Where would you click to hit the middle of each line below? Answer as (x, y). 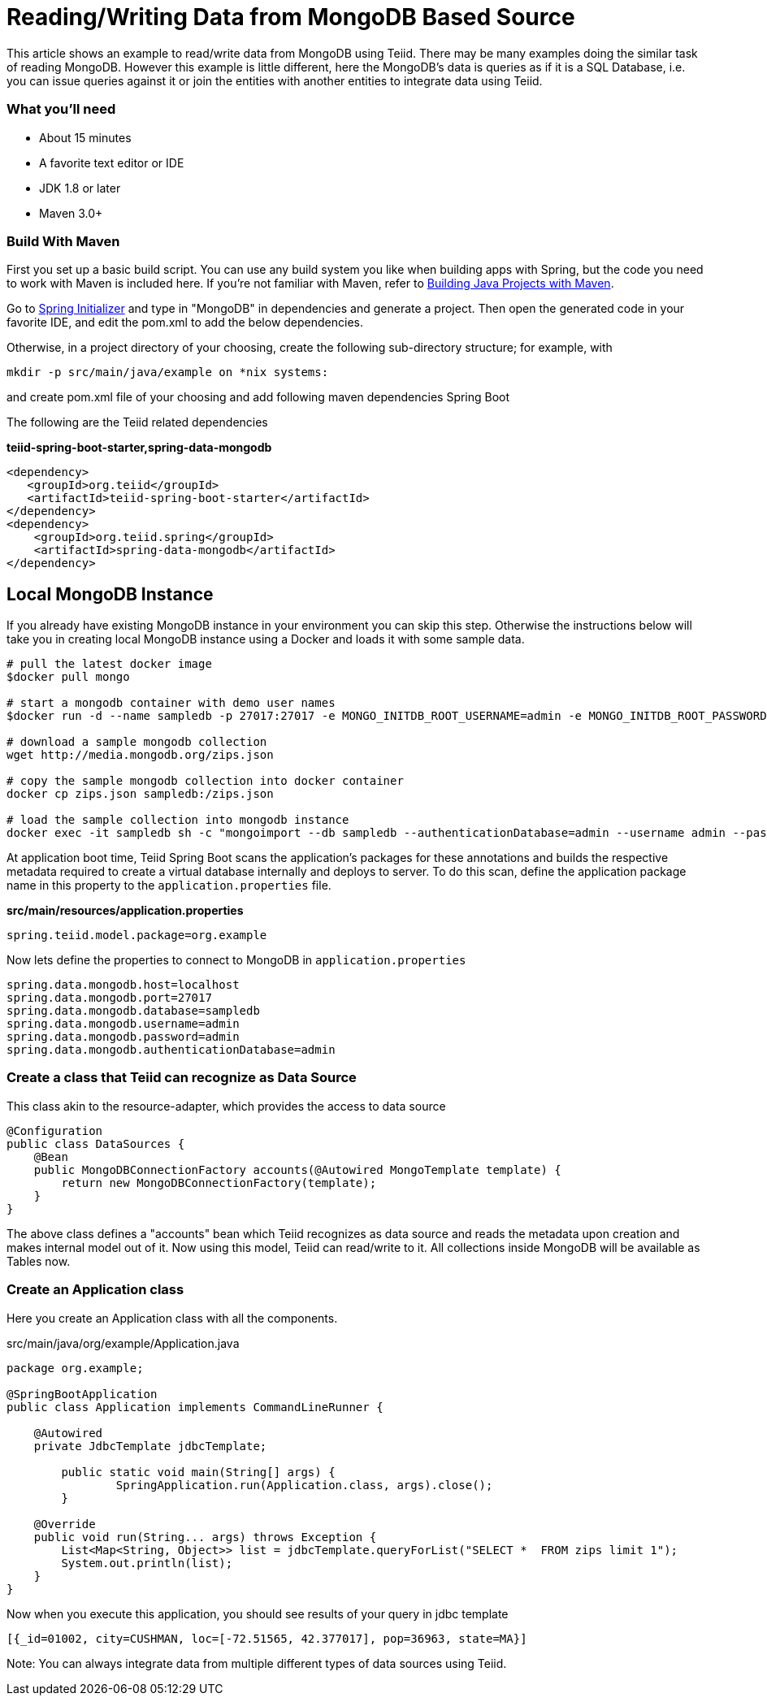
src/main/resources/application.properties (125, 911)
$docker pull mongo (68, 677)
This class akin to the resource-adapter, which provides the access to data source (226, 1106)
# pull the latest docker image (109, 664)
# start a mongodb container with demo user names (171, 703)
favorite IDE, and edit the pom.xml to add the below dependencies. (185, 323)
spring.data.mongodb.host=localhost (123, 985)
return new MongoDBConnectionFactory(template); (219, 1182)
